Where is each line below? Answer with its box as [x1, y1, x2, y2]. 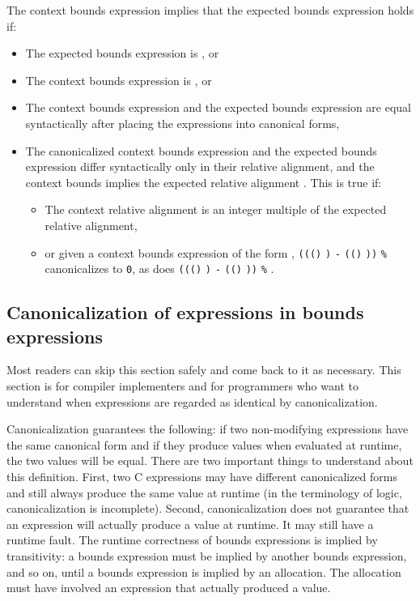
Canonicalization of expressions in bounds [6, 300, 364, 325]
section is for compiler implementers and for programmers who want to [6, 377, 358, 394]
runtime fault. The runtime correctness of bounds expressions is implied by [6, 531, 378, 548]
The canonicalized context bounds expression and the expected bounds [25, 142, 377, 159]
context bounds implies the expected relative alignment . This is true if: [25, 173, 382, 190]
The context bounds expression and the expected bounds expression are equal [25, 99, 411, 116]
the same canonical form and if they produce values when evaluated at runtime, [6, 436, 402, 453]
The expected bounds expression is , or [25, 45, 219, 62]
